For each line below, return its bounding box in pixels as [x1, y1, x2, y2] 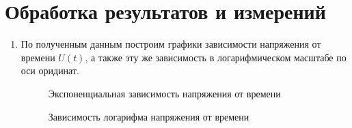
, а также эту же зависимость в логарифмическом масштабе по [85, 50, 347, 64]
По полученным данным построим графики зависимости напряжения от [21, 37, 321, 51]
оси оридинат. [21, 63, 79, 78]
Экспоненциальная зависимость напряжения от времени [48, 86, 281, 100]
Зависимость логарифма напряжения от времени [48, 109, 249, 123]
